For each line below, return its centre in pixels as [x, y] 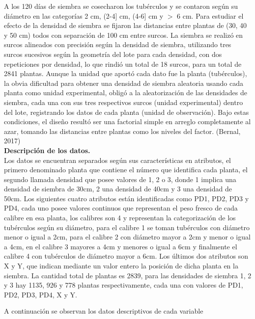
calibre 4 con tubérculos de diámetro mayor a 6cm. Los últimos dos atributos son [126, 256]
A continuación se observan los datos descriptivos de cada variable [104, 311]
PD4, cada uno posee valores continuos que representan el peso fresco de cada [121, 208]
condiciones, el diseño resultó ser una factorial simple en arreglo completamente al [127, 121]
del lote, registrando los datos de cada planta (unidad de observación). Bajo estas [127, 112]
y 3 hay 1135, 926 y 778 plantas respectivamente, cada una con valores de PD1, [124, 285]
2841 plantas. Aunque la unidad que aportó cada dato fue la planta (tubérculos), [126, 73]
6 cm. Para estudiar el [210, 15]
